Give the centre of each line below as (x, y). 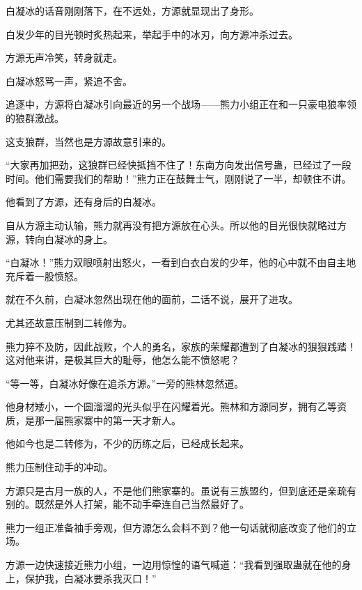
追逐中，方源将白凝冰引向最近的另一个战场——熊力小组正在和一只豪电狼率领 (181, 104)
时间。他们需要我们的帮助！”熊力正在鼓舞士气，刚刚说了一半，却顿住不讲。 (179, 178)
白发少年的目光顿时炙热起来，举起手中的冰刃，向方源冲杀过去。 (152, 34)
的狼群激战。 (35, 117)
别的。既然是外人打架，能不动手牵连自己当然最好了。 (127, 504)
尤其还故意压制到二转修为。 (69, 322)
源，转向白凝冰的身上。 (59, 239)
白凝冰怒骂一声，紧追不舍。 (69, 80)
